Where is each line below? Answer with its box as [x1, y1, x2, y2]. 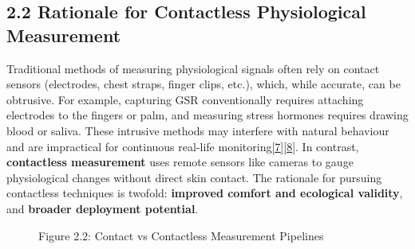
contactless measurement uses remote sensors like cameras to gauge [6, 154, 354, 170]
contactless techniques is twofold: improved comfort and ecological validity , [6, 185, 403, 201]
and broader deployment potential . [6, 200, 199, 216]
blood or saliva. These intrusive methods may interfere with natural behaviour [6, 122, 389, 138]
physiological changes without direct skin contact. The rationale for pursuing [6, 169, 382, 185]
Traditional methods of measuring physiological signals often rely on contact [6, 60, 380, 76]
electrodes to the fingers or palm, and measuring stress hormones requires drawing [6, 107, 409, 123]
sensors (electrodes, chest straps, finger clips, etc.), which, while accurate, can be [6, 76, 401, 92]
